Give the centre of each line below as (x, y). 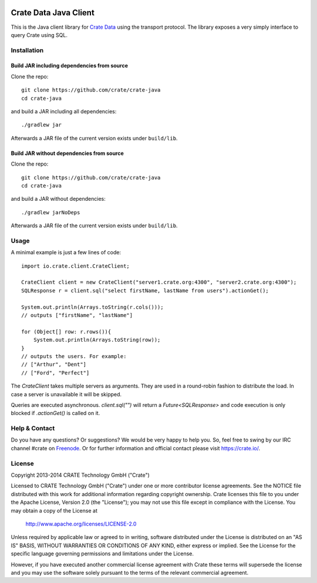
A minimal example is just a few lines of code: (66, 252)
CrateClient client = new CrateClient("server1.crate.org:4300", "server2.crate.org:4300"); (159, 282)
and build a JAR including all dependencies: (64, 112)
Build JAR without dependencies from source (68, 153)
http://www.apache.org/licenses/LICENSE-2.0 (81, 524)
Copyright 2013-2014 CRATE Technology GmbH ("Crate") (80, 475)
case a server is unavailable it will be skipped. (66, 394)
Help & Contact (33, 429)
